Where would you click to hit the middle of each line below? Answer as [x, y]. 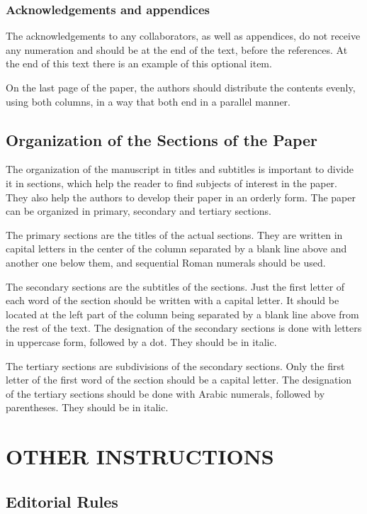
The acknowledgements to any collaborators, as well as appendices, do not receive [183, 36]
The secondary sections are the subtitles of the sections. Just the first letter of [175, 286]
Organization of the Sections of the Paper [162, 139]
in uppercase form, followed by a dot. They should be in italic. [141, 341]
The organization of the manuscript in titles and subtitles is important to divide [180, 169]
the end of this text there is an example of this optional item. [139, 63]
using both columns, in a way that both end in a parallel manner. [148, 101]
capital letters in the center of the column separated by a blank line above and [176, 248]
